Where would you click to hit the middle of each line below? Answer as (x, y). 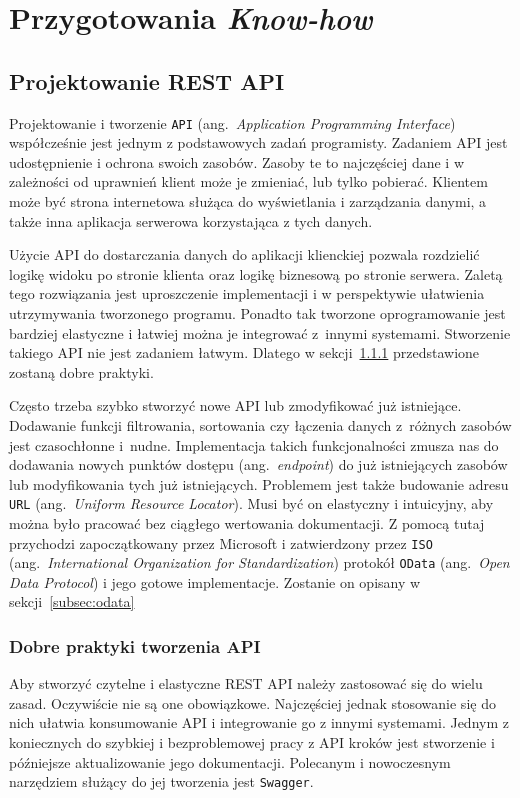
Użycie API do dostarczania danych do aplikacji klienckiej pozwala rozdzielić (244, 254)
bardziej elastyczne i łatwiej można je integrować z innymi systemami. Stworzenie (260, 332)
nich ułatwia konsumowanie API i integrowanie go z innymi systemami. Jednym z (259, 722)
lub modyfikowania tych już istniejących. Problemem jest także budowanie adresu (259, 483)
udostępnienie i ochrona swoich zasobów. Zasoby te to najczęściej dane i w (236, 161)
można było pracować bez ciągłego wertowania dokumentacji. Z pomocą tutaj (247, 522)
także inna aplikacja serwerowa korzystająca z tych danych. (191, 220)
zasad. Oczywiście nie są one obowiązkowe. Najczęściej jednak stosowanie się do (252, 702)
